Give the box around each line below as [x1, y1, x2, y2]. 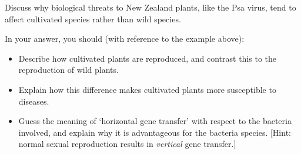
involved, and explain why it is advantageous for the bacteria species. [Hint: [18, 126, 291, 138]
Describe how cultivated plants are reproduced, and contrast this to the [18, 52, 276, 64]
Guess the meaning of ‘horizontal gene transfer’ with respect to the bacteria [18, 115, 292, 127]
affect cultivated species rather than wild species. [5, 12, 181, 25]
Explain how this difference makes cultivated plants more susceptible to [18, 83, 276, 95]
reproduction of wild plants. [18, 63, 119, 76]
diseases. [18, 95, 49, 107]
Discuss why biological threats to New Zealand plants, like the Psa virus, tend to [5, 1, 296, 13]
